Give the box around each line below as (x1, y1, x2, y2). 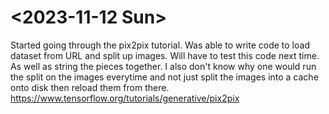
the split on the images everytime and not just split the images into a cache (10, 71, 319, 83)
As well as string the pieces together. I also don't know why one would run (10, 60, 317, 72)
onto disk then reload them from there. (10, 81, 170, 93)
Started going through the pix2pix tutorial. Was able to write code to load (10, 39, 310, 51)
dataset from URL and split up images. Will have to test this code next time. (10, 49, 320, 61)
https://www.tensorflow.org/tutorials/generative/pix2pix (10, 92, 240, 104)
